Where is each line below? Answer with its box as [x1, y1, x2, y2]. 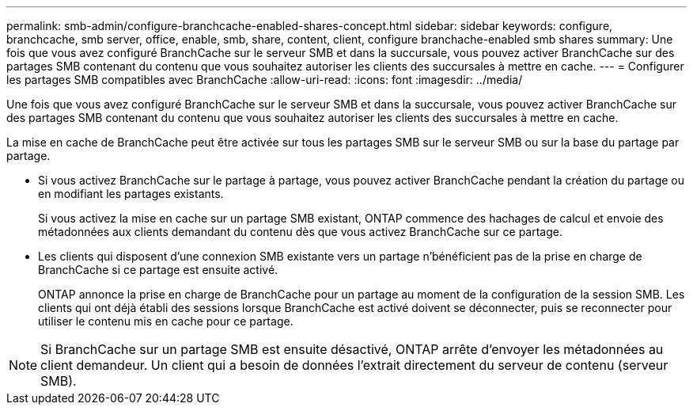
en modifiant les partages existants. [38, 187, 224, 200]
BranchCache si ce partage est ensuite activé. [38, 263, 278, 276]
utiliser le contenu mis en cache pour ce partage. [38, 314, 293, 328]
